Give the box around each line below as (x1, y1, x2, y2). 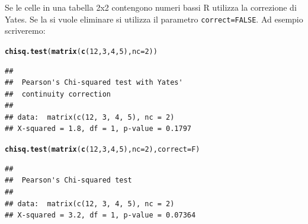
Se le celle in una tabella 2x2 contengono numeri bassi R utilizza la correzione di (5, 1, 297, 13)
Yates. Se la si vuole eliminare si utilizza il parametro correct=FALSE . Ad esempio (5, 12, 303, 25)
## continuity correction (5, 89, 111, 98)
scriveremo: (5, 24, 46, 37)
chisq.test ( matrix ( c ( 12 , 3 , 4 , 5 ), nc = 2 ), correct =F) (5, 145, 200, 154)
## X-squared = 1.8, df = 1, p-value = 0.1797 (5, 124, 191, 133)
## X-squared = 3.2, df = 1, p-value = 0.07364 (5, 211, 196, 220)
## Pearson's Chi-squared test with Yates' (5, 78, 183, 87)
